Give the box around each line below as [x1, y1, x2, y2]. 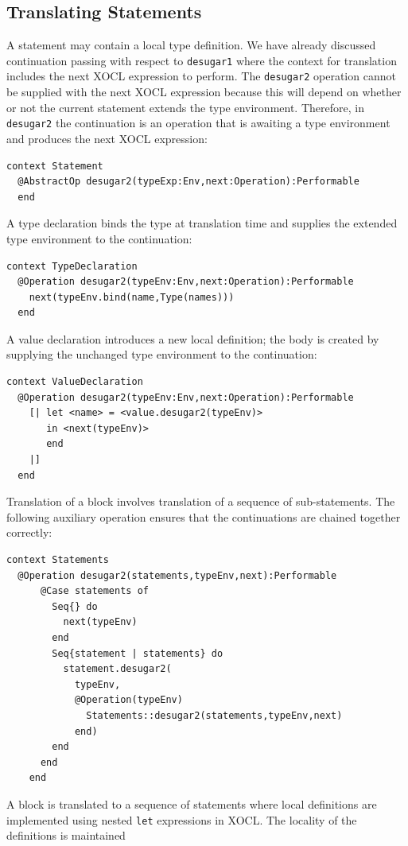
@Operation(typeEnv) [74, 694, 183, 706]
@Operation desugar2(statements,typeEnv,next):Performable [17, 569, 337, 581]
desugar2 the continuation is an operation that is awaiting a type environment [6, 114, 391, 131]
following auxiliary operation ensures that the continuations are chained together [6, 508, 401, 525]
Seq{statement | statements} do [52, 647, 223, 659]
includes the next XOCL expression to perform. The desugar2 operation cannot [6, 68, 396, 84]
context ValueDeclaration [6, 376, 143, 388]
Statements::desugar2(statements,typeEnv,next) [86, 709, 343, 721]
